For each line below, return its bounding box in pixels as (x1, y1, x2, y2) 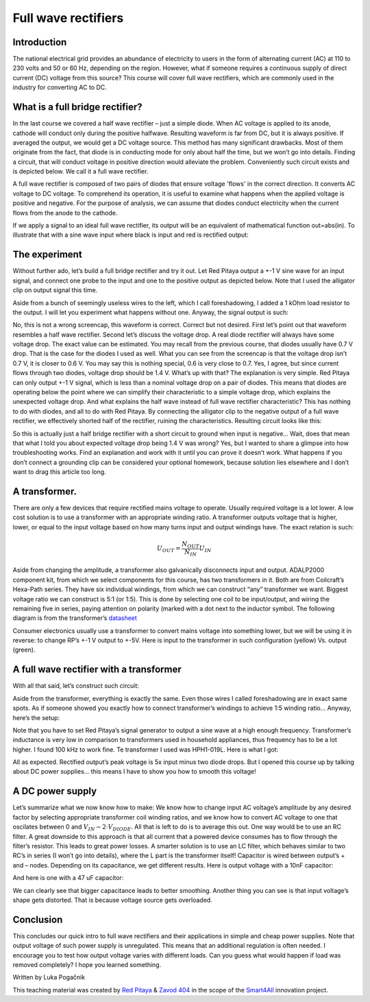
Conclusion (12, 914, 63, 925)
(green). (12, 645, 36, 654)
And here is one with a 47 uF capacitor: (12, 874, 124, 882)
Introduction (12, 36, 67, 48)
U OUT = (156, 545, 181, 554)
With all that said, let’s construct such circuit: (12, 682, 140, 690)
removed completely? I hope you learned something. (12, 960, 162, 968)
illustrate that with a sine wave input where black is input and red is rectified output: (12, 230, 249, 239)
